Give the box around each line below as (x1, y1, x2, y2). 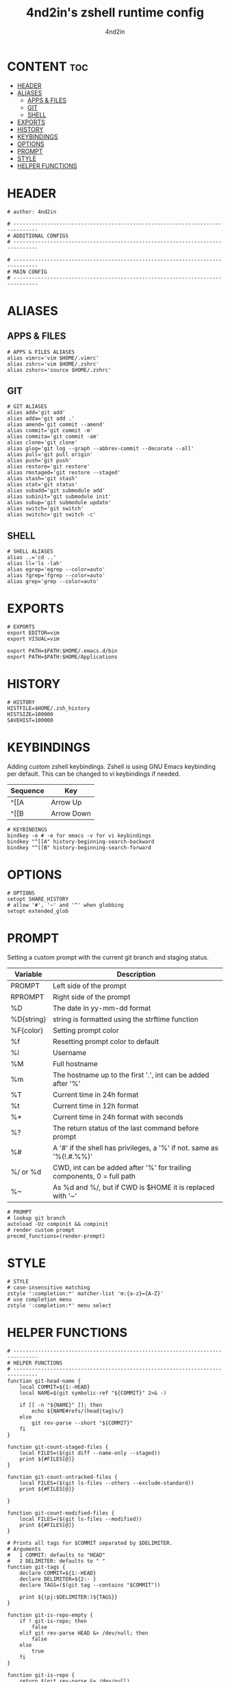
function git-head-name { (7, 1377, 81, 1384)
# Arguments (7, 1545, 41, 1552)
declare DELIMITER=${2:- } (19, 1576, 97, 1583)
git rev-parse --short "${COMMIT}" (31, 1419, 133, 1426)
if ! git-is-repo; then (19, 1618, 88, 1624)
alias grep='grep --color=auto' (7, 578, 99, 585)
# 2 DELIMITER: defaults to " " (7, 1557, 106, 1565)
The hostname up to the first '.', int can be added (52, 1070, 210, 1080)
